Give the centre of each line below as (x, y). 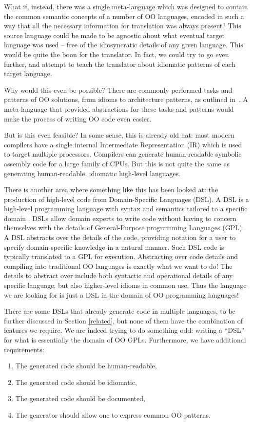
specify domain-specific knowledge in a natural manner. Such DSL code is (114, 247)
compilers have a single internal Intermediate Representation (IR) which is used (123, 144)
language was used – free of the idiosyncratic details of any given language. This (124, 45)
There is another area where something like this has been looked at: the (111, 190)
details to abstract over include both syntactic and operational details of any (118, 275)
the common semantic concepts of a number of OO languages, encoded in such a (124, 16)
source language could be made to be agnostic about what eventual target (114, 35)
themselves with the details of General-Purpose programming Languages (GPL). (124, 228)
